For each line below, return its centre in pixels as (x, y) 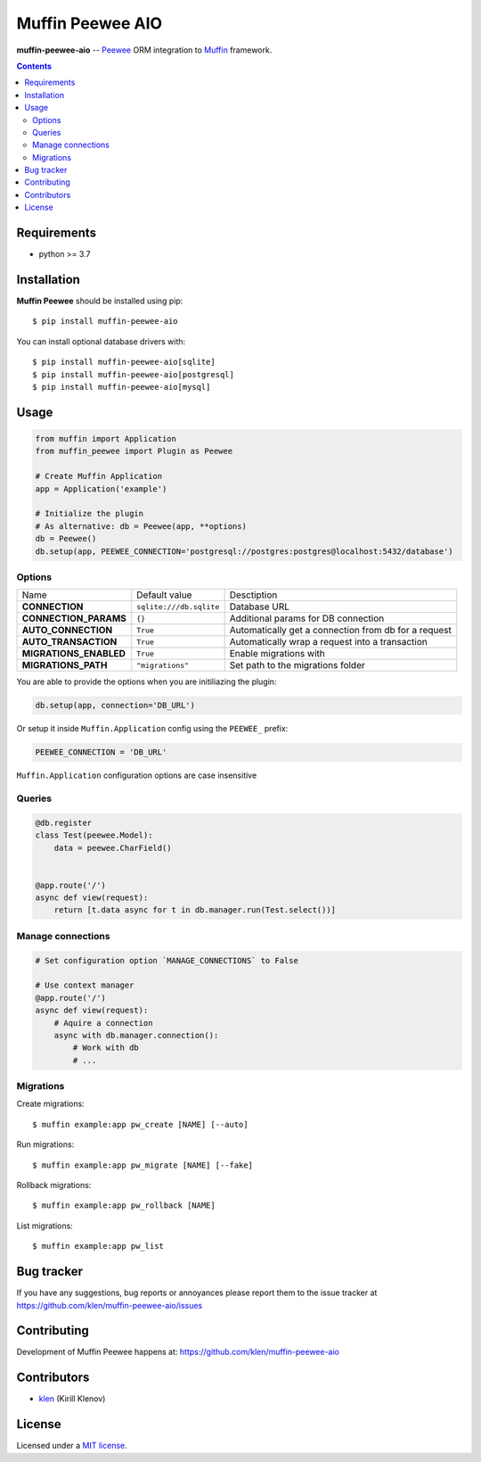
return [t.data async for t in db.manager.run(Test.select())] (195, 910)
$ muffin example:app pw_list (98, 1246)
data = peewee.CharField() (113, 848)
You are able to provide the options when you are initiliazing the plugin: (147, 681)
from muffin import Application (106, 438)
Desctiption (253, 595)
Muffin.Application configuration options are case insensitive (137, 775)
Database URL (259, 607)
